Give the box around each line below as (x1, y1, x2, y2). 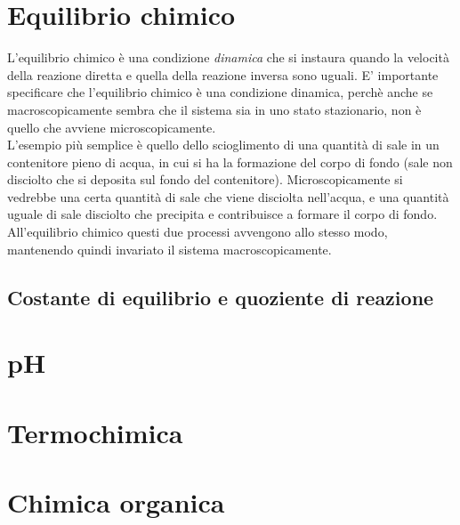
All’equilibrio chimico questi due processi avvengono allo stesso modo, (7, 222, 388, 241)
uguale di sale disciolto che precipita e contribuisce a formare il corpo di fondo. (7, 205, 438, 223)
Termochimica (7, 414, 183, 450)
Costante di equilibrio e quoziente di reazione (7, 283, 434, 311)
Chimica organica (7, 483, 225, 520)
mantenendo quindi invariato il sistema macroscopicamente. (7, 239, 332, 258)
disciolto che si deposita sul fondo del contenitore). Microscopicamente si (7, 170, 403, 189)
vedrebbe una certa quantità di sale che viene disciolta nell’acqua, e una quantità (7, 187, 449, 206)
